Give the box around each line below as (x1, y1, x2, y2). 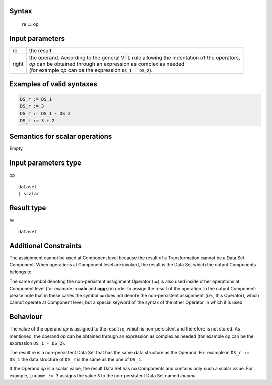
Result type (9, 203, 46, 212)
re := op (22, 21, 39, 27)
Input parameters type (9, 159, 82, 168)
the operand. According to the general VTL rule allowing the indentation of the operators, (29, 53, 240, 61)
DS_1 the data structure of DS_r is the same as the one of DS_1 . (9, 356, 143, 362)
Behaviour (9, 313, 43, 321)
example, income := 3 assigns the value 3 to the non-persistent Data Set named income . (9, 372, 197, 378)
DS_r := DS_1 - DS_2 (20, 111, 71, 116)
